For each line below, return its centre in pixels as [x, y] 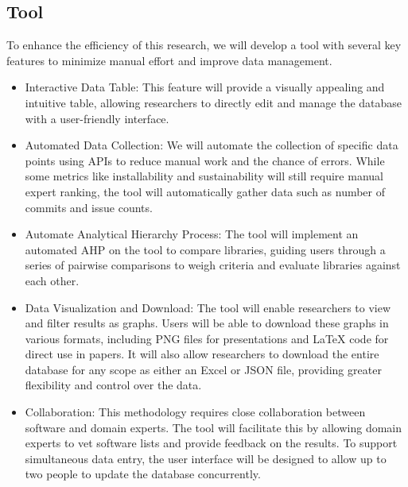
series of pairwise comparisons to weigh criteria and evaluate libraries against [213, 265]
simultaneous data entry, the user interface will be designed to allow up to [206, 458]
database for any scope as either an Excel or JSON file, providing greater [203, 369]
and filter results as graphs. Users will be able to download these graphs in [207, 323]
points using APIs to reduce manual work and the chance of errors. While [205, 160]
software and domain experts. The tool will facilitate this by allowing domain [214, 427]
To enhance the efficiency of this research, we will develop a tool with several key [204, 45]
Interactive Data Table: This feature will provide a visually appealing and [205, 87]
